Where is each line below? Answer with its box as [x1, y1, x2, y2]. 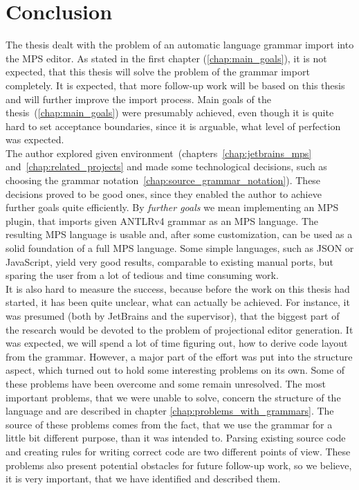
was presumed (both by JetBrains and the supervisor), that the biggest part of [6, 309, 340, 323]
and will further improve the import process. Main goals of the [6, 91, 271, 106]
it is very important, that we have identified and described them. [6, 471, 281, 486]
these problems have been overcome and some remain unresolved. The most [6, 376, 326, 390]
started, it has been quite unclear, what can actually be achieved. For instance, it [6, 295, 350, 309]
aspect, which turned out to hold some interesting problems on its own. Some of [6, 363, 345, 377]
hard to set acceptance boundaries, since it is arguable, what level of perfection [6, 118, 341, 133]
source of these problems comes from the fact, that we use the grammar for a [6, 417, 333, 431]
